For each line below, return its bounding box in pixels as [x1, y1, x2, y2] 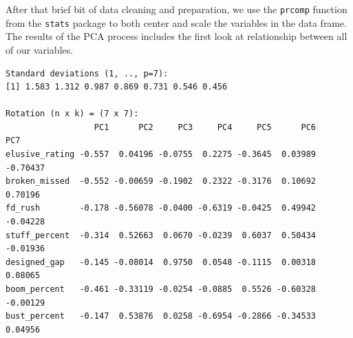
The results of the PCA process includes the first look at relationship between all [6, 29, 347, 43]
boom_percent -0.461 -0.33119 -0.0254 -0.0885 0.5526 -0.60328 [6, 284, 317, 294]
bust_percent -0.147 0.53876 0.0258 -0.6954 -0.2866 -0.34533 [6, 311, 317, 321]
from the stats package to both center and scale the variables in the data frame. [6, 15, 347, 30]
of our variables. [6, 42, 74, 56]
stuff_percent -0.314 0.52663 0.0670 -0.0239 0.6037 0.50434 [6, 230, 317, 240]
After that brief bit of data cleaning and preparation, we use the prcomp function [6, 2, 347, 16]
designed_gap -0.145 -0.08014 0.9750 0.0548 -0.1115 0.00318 [6, 257, 317, 267]
